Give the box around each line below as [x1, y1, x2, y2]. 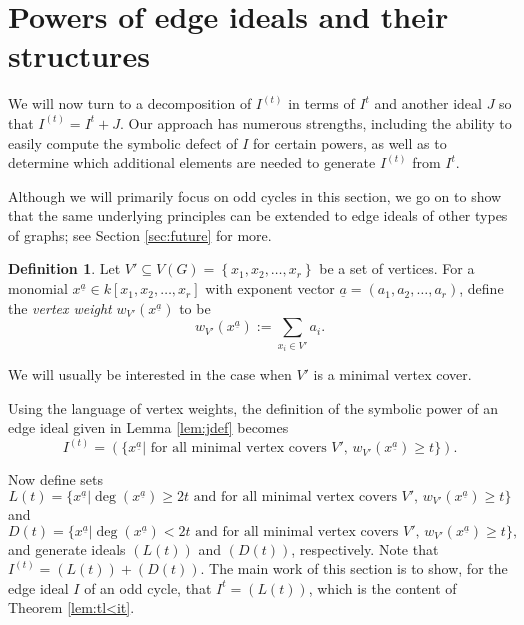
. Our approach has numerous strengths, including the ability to [120, 112, 512, 133]
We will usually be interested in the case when [8, 364, 292, 385]
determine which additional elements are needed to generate [8, 152, 376, 173]
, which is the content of [308, 577, 457, 598]
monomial [8, 278, 68, 299]
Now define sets [8, 469, 104, 490]
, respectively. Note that [291, 538, 439, 559]
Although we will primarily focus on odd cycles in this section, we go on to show [8, 185, 502, 206]
